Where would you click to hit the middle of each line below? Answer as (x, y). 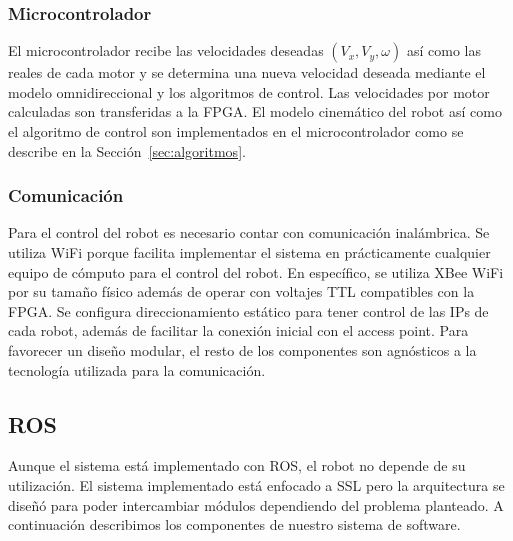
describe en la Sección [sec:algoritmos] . (127, 150)
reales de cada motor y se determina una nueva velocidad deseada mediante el (247, 72)
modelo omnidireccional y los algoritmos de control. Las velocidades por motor (249, 91)
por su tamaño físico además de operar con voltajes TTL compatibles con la (241, 291)
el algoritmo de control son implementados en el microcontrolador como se (236, 131)
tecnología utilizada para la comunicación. (137, 369)
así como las (443, 50)
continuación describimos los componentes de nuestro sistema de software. (234, 524)
